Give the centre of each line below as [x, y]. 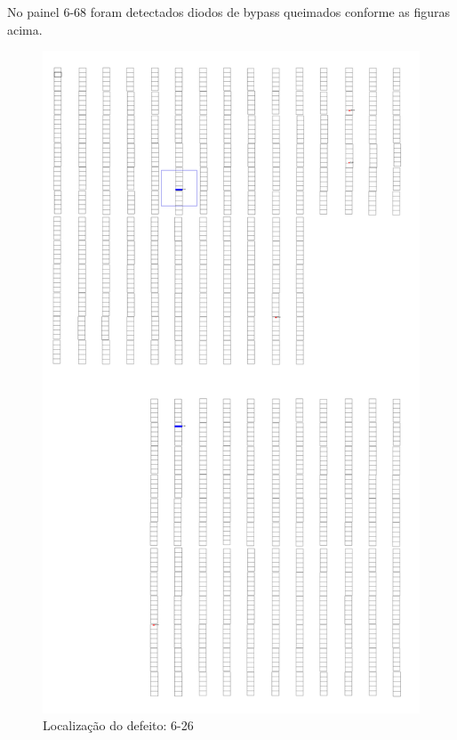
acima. [25, 29]
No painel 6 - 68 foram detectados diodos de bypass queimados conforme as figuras [229, 12]
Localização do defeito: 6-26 [118, 725]
